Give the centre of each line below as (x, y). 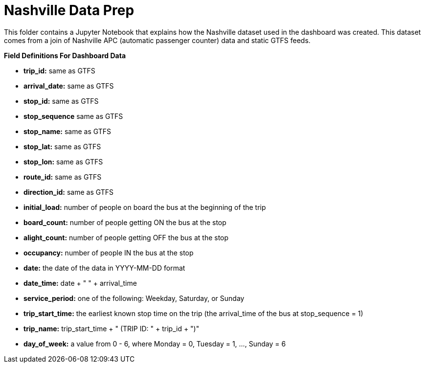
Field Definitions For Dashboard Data (65, 55)
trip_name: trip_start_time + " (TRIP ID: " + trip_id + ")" (112, 328)
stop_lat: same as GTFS (62, 146)
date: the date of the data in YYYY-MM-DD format (104, 268)
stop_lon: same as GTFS (63, 161)
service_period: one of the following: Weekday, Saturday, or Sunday (134, 298)
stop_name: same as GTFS (67, 131)
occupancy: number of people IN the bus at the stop (109, 252)
